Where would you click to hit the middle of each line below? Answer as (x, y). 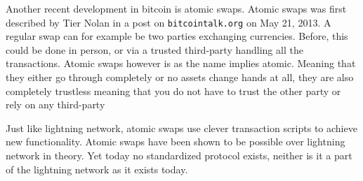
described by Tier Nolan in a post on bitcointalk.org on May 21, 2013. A (169, 22)
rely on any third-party (55, 104)
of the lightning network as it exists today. (97, 169)
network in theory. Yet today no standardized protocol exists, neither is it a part (179, 155)
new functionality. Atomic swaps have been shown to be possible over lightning (176, 142)
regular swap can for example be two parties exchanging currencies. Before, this (177, 36)
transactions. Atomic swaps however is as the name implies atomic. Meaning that (181, 63)
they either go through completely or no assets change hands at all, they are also (180, 77)
